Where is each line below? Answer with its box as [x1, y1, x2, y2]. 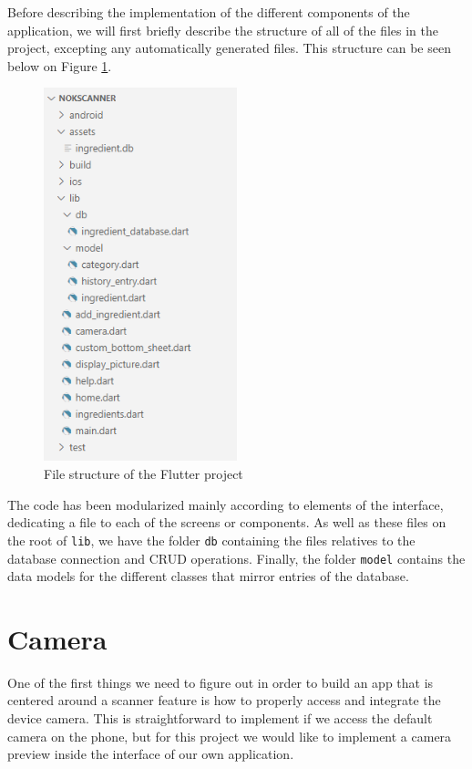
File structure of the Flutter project [44, 464, 243, 483]
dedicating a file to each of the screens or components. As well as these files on [7, 513, 446, 532]
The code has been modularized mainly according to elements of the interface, [7, 494, 444, 514]
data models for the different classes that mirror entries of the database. [7, 566, 409, 586]
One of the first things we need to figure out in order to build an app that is [7, 672, 434, 691]
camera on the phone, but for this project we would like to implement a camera [7, 726, 452, 745]
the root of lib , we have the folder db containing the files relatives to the [7, 530, 416, 549]
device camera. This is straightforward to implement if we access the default [7, 709, 433, 728]
